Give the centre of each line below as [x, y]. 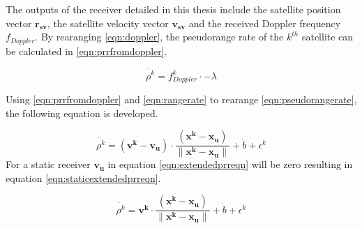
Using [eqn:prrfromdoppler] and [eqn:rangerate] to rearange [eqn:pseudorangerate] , [181, 99]
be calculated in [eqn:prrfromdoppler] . [86, 51]
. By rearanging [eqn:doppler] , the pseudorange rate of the [159, 37]
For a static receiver [48, 164]
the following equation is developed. [82, 113]
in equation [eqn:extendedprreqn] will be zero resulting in [230, 164]
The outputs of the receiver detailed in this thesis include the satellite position [173, 9]
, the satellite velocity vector [108, 23]
